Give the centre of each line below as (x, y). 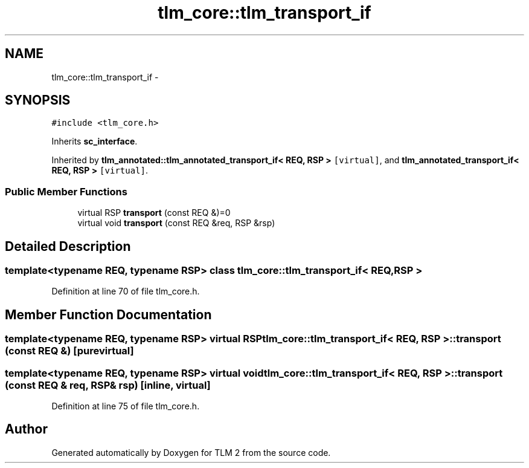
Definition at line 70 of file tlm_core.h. (126, 291)
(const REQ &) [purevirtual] (69, 351)
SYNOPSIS (38, 100)
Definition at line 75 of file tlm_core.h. (126, 406)
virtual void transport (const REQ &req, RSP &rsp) (176, 223)
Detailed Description (68, 246)
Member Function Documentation (108, 314)
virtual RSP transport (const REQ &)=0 (154, 213)
